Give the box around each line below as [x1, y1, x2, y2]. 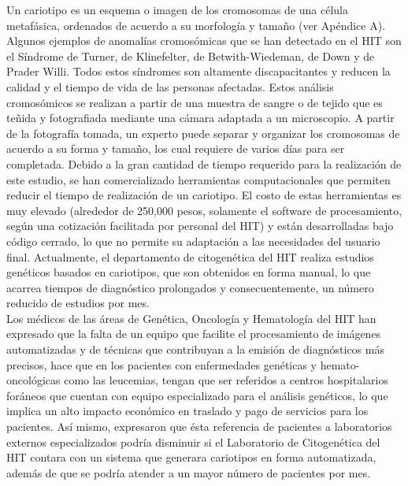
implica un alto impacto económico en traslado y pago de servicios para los [6, 403, 369, 419]
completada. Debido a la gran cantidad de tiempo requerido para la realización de [6, 155, 402, 172]
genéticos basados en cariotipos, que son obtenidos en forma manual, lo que [6, 264, 371, 280]
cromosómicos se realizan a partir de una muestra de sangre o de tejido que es [6, 94, 383, 110]
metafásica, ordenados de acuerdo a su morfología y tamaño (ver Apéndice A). [6, 17, 386, 33]
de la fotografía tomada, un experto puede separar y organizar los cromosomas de [6, 124, 400, 141]
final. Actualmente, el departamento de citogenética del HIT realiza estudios [6, 248, 374, 265]
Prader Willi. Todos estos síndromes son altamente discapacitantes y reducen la [6, 63, 391, 80]
